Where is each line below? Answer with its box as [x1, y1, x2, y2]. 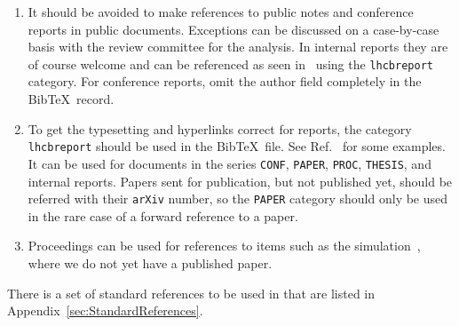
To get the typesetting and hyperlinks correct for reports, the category [28, 119, 412, 138]
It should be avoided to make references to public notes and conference [28, 3, 414, 20]
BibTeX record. [28, 90, 115, 108]
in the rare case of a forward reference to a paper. [28, 206, 298, 225]
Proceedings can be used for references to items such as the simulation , [28, 236, 421, 255]
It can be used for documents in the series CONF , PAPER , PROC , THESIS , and [28, 154, 431, 172]
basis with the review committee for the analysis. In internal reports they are [28, 37, 448, 56]
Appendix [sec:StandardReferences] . [7, 301, 203, 320]
